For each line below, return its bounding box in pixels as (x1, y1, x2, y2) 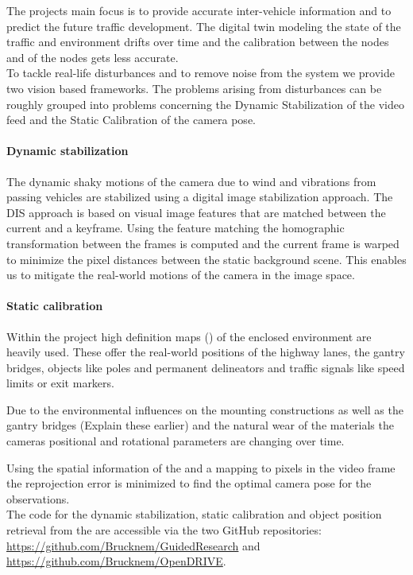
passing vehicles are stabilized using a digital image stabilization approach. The (6, 188, 393, 205)
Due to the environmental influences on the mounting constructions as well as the (6, 401, 403, 418)
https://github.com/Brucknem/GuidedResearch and (6, 537, 261, 554)
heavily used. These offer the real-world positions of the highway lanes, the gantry (6, 344, 405, 360)
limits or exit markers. (6, 375, 114, 391)
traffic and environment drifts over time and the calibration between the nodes (6, 33, 389, 50)
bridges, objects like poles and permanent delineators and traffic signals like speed (6, 359, 405, 375)
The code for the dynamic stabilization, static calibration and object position (6, 506, 382, 523)
